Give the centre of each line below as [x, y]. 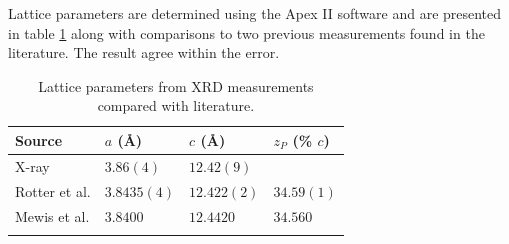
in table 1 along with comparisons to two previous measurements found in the [246, 32]
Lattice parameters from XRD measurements [176, 85]
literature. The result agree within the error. [144, 52]
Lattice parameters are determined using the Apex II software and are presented [255, 13]
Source [39, 139]
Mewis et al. [52, 215]
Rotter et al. [53, 190]
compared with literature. [176, 105]
